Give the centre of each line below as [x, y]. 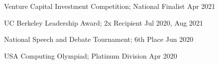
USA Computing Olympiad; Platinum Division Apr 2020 [91, 55]
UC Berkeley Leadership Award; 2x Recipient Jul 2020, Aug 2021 [104, 22]
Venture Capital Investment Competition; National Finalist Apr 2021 [110, 6]
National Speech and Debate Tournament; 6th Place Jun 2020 [99, 39]
